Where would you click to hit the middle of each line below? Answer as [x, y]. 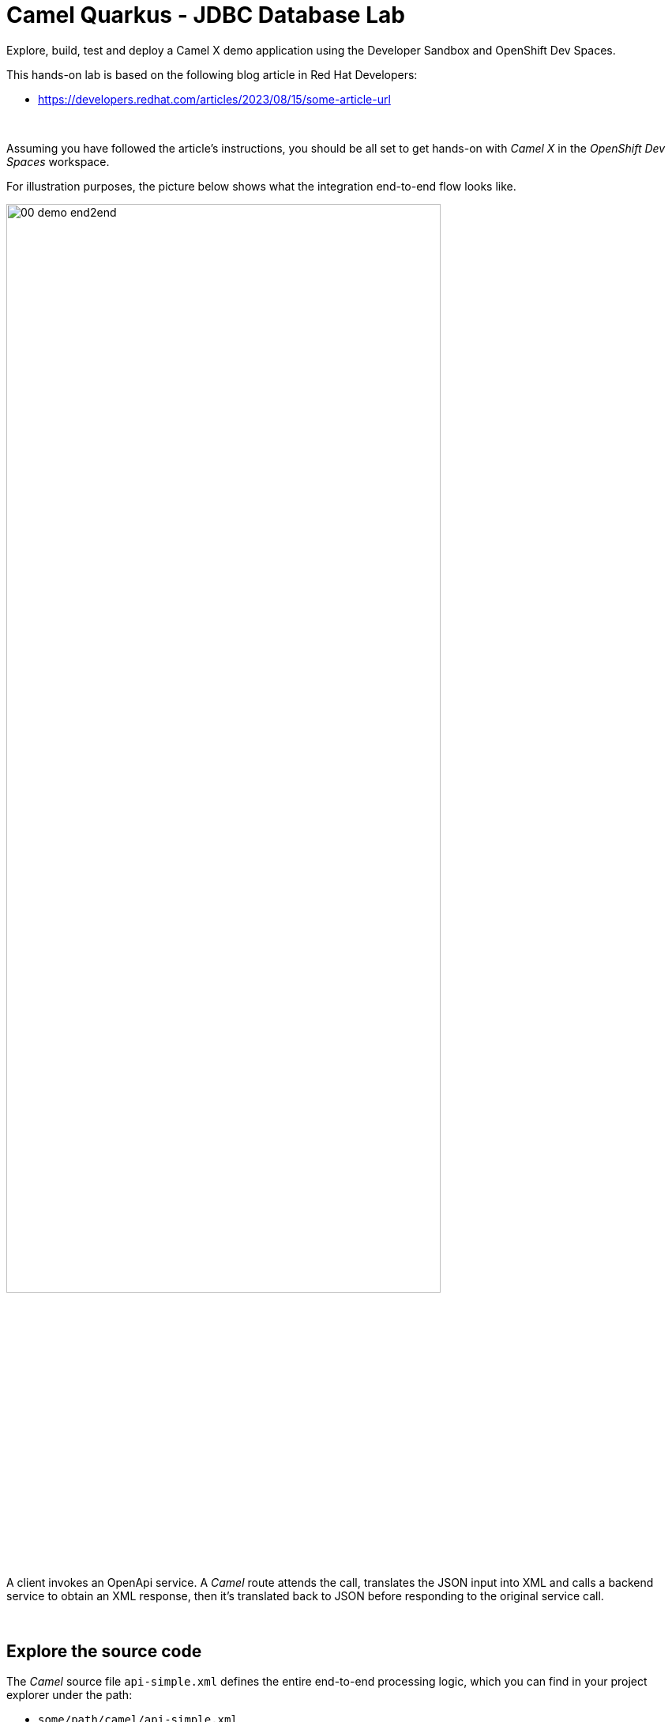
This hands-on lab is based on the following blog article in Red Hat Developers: [212, 74]
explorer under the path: [69, 1695]
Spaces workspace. [58, 161]
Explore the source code [104, 1651]
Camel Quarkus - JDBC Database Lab [206, 15]
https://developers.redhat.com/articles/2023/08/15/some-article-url [214, 99]
